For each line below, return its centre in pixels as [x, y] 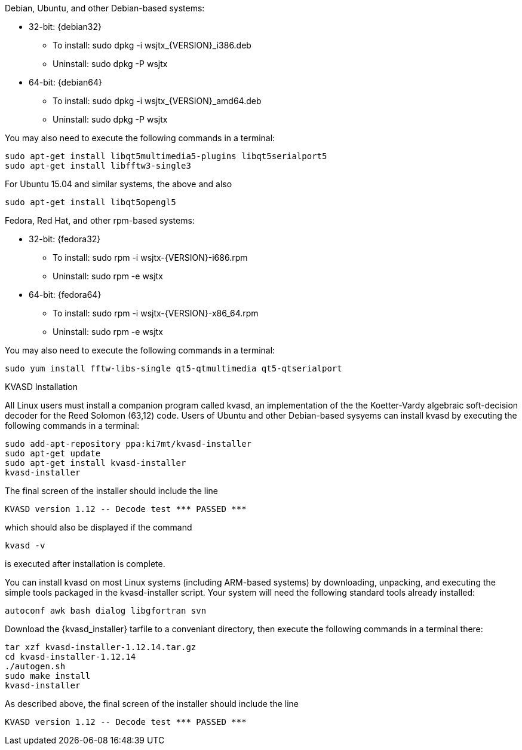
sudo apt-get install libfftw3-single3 [98, 166]
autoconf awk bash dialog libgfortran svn [106, 611]
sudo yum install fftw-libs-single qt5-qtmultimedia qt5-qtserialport [174, 368]
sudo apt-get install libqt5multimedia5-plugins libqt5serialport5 [166, 156]
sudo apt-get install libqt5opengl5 [90, 202]
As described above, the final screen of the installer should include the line [152, 704]
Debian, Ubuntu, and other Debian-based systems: [105, 8]
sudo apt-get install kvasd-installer [96, 463]
